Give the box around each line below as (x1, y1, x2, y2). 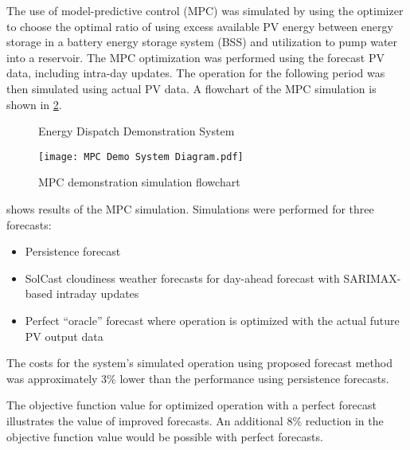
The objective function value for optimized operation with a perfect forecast (6, 397, 377, 413)
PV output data (25, 327, 103, 344)
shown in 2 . (6, 96, 62, 112)
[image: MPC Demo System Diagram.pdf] (38, 151, 244, 162)
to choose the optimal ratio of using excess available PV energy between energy (6, 18, 393, 34)
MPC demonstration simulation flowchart (38, 174, 240, 190)
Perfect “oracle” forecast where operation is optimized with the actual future (25, 311, 400, 328)
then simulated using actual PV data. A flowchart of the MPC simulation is (6, 80, 377, 96)
